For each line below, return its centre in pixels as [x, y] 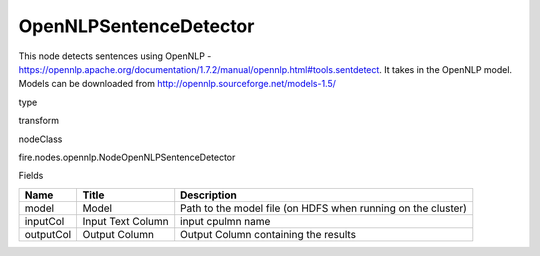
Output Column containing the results [268, 234]
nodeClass [40, 139]
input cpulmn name [225, 221]
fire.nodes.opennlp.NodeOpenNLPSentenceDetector [127, 157]
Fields [31, 176]
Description [208, 195]
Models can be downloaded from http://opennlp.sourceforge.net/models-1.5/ [177, 84]
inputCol [44, 221]
